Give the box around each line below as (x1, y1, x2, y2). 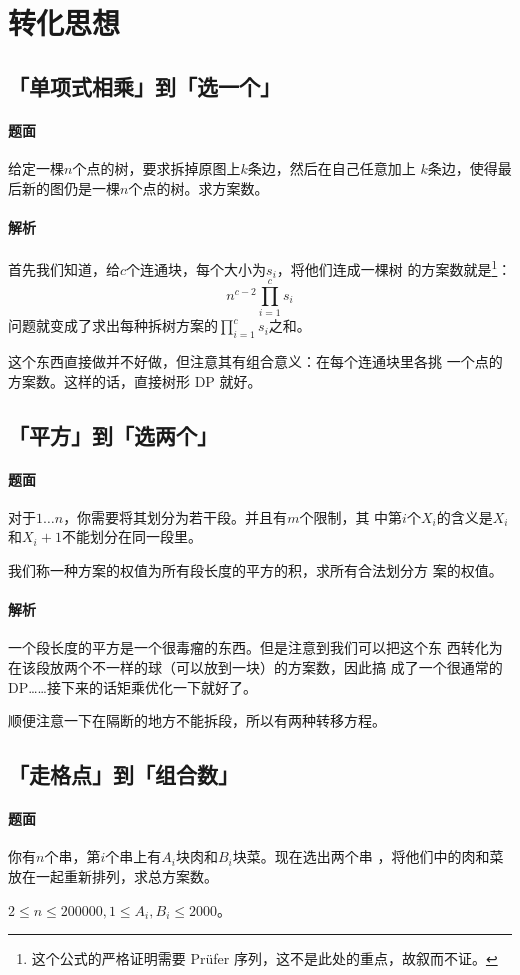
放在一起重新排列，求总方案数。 (8, 866, 218, 886)
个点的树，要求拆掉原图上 (72, 157, 241, 178)
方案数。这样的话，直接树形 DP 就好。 (8, 370, 262, 391)
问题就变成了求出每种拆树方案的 (8, 315, 218, 336)
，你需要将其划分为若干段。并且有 (63, 506, 288, 527)
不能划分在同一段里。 (61, 526, 202, 547)
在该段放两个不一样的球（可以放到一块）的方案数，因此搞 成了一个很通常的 (8, 657, 503, 678)
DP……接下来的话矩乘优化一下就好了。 (8, 676, 257, 697)
